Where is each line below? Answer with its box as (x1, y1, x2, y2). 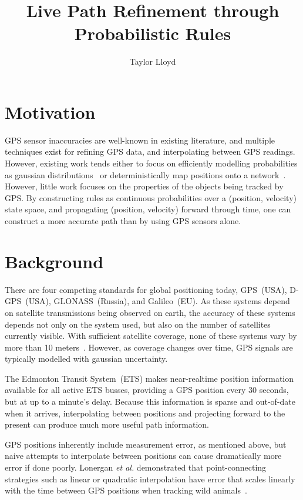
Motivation (5, 99, 96, 124)
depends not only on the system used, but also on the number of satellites (5, 318, 271, 330)
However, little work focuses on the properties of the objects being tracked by (5, 180, 284, 192)
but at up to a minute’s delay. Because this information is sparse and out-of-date (5, 395, 296, 408)
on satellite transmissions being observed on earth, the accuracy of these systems (5, 306, 295, 318)
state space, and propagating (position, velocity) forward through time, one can (5, 203, 291, 215)
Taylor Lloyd (129, 55, 176, 68)
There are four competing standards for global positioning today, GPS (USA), (5, 283, 287, 295)
